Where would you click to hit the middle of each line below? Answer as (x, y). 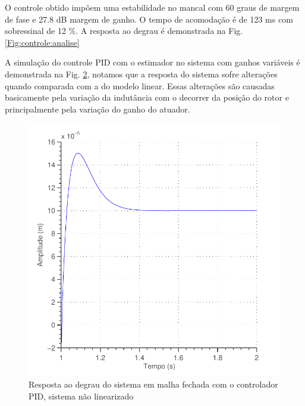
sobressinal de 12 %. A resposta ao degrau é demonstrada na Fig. (124, 31)
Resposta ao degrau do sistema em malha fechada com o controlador (153, 384)
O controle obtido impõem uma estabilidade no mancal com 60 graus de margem (152, 7)
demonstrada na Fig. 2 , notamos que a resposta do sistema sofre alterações (141, 74)
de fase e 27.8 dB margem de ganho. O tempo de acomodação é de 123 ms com (149, 19)
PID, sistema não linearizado (81, 396)
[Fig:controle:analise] (42, 42)
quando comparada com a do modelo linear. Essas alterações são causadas (140, 85)
